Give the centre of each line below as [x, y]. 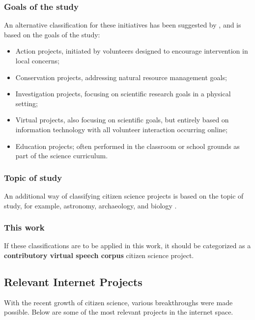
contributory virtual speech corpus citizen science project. [99, 255]
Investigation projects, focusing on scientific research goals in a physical [123, 94]
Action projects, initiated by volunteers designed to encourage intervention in [132, 51]
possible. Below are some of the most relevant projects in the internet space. [119, 312]
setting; [27, 103]
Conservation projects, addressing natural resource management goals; [121, 77]
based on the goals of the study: [52, 34]
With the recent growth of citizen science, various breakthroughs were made [118, 302]
